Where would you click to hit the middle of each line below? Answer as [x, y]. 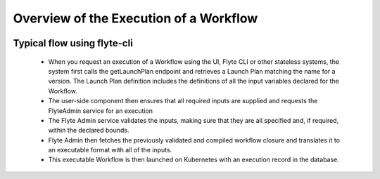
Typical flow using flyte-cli [73, 43]
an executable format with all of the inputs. [110, 150]
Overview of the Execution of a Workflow [135, 18]
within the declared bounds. [89, 131]
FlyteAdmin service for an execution [101, 111]
